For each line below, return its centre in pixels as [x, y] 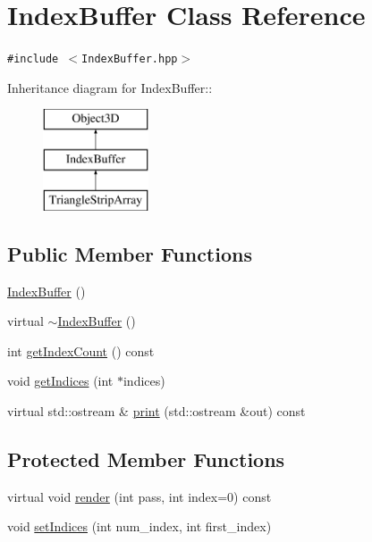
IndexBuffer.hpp [130, 59]
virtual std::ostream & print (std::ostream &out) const [156, 410]
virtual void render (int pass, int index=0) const [139, 496]
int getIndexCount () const [81, 350]
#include [33, 59]
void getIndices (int [60, 381]
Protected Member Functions [146, 459]
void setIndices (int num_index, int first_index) [139, 526]
